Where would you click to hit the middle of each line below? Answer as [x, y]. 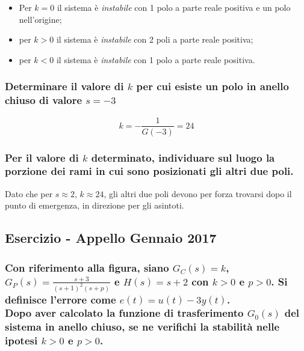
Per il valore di [42, 157]
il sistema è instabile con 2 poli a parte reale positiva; [155, 39]
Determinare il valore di [64, 86]
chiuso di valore [44, 100]
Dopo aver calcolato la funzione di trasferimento [124, 313]
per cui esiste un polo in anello [212, 86]
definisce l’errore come [60, 299]
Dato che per [29, 193]
